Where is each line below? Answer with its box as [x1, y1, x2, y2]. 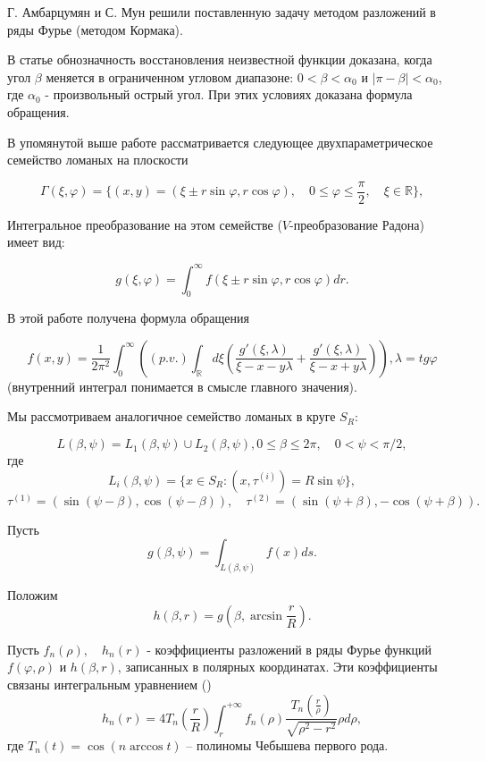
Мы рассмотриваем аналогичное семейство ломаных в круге [7, 407, 336, 426]
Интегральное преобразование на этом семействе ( [7, 215, 282, 233]
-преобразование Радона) [289, 215, 424, 233]
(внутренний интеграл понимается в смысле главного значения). [7, 376, 357, 395]
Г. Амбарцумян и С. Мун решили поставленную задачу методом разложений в [7, 3, 436, 21]
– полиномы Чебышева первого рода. [186, 735, 389, 754]
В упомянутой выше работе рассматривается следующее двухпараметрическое [7, 132, 433, 151]
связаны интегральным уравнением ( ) [7, 674, 212, 693]
